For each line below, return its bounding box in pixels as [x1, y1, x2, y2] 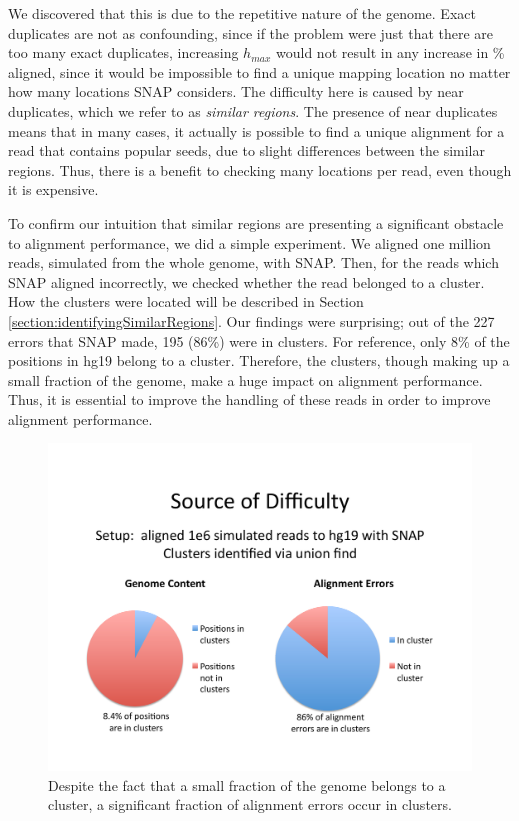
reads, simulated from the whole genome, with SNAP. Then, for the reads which [8, 252, 499, 273]
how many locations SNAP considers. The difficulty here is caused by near [8, 81, 464, 102]
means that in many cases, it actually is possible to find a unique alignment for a [8, 120, 505, 141]
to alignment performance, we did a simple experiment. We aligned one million [8, 232, 491, 253]
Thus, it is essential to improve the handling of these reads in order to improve [8, 389, 491, 410]
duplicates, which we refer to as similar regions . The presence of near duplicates [8, 100, 498, 121]
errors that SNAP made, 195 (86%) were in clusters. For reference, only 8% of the [8, 330, 510, 351]
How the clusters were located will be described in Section [8, 291, 364, 312]
